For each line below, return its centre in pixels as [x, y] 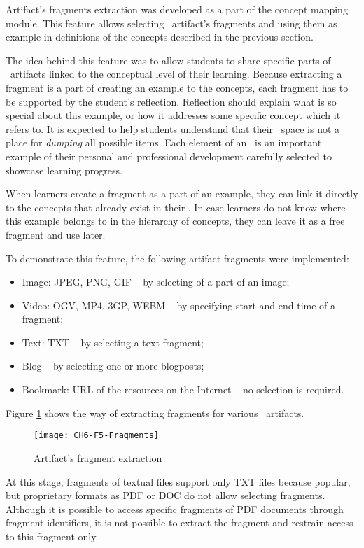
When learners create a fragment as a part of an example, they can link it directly [182, 194]
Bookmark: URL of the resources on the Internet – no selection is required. [183, 389]
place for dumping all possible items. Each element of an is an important [164, 142]
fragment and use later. [56, 234]
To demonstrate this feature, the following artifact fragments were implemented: [177, 258]
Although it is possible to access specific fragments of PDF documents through [175, 508]
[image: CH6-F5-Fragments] [96, 436]
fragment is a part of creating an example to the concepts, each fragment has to [177, 87]
